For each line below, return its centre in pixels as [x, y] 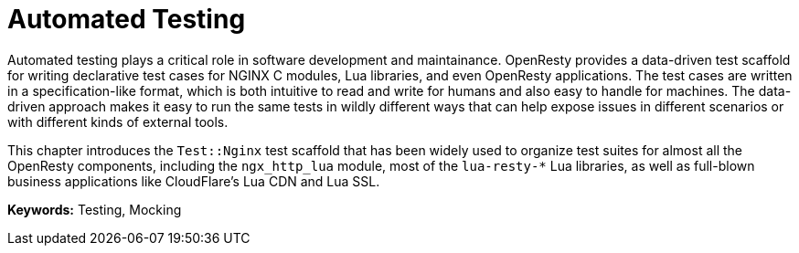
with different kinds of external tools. [118, 121]
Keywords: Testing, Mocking [95, 209]
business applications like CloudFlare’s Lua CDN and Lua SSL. [194, 181]
